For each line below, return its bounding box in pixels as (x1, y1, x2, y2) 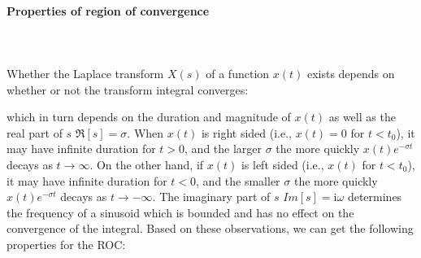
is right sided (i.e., (201, 124, 292, 141)
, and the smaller (196, 172, 280, 189)
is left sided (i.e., (241, 155, 324, 173)
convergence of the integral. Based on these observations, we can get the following (7, 220, 414, 237)
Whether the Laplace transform (7, 64, 164, 81)
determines (347, 188, 402, 205)
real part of (7, 124, 63, 141)
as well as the (328, 108, 396, 125)
